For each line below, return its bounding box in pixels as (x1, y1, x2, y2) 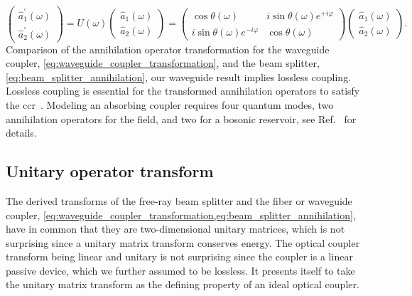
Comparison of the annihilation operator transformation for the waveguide (6, 41, 330, 56)
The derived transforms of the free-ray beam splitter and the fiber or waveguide (6, 193, 352, 208)
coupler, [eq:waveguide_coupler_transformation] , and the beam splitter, (6, 55, 320, 70)
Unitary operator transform (6, 160, 214, 182)
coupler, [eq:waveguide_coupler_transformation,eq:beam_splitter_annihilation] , (6, 207, 356, 222)
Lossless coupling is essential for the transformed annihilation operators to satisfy (6, 83, 360, 98)
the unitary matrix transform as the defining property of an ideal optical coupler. (6, 277, 359, 292)
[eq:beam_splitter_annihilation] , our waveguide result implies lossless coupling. (6, 69, 352, 84)
